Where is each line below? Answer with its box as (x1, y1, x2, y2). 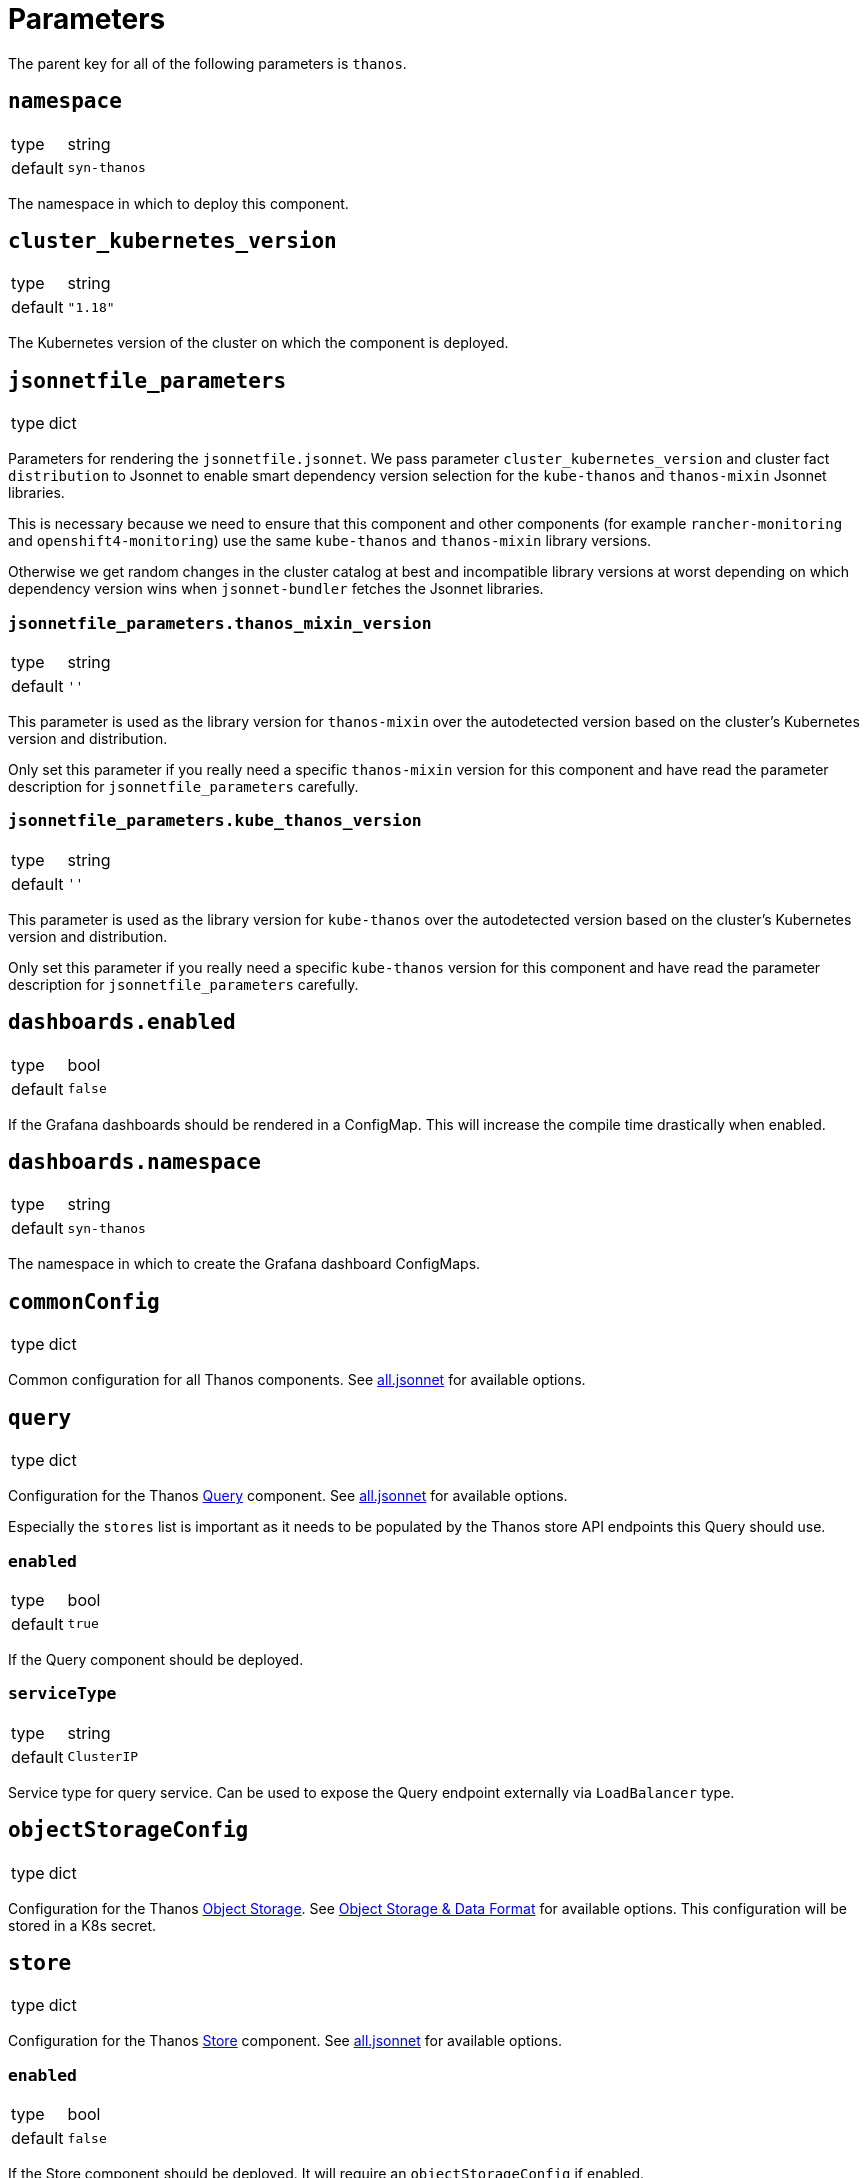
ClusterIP (67, 1749, 139, 1765)
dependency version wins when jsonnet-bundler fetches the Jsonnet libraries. (8, 580, 544, 598)
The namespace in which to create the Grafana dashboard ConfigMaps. (8, 1255, 481, 1273)
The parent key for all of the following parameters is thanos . (8, 54, 407, 72)
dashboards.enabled (8, 1010, 236, 1035)
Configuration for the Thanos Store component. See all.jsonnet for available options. (8, 2032, 563, 2050)
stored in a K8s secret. (8, 1916, 157, 1934)
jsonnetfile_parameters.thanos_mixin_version (8, 613, 432, 633)
